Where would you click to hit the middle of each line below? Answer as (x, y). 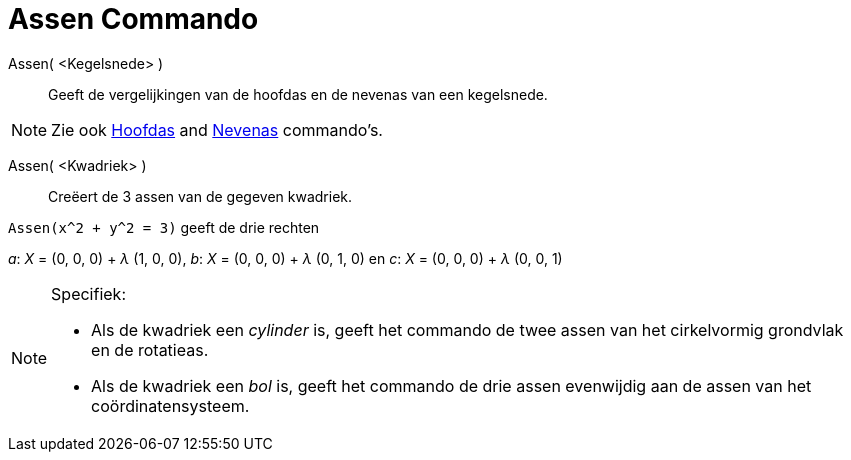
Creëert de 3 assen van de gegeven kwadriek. (200, 196)
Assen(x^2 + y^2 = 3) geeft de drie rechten (164, 227)
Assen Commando (133, 19)
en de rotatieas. (150, 349)
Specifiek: (88, 293)
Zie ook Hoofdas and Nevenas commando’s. (217, 129)
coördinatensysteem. (170, 405)
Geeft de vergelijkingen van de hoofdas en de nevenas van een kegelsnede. (298, 94)
